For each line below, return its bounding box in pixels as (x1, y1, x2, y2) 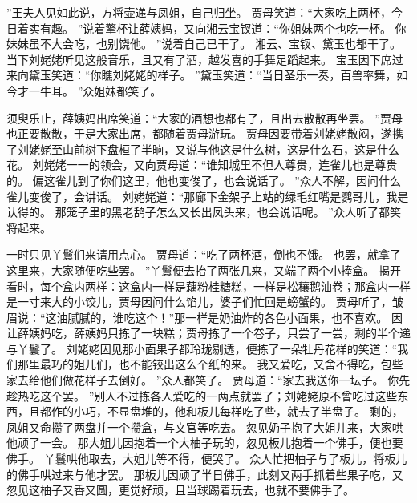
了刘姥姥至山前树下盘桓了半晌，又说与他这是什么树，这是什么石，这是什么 (6, 140, 399, 157)
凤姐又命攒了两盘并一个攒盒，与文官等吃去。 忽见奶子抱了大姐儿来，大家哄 (6, 418, 403, 435)
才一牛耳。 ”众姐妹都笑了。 (17, 82, 162, 99)
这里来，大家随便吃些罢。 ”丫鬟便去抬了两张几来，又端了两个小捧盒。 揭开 (6, 261, 401, 278)
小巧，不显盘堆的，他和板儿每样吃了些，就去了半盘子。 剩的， (73, 403, 403, 420)
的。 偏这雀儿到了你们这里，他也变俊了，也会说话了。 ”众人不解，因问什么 (6, 171, 401, 188)
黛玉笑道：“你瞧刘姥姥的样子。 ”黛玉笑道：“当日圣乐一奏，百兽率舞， (28, 66, 397, 83)
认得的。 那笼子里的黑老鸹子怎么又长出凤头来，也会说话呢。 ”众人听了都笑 (6, 203, 401, 220)
